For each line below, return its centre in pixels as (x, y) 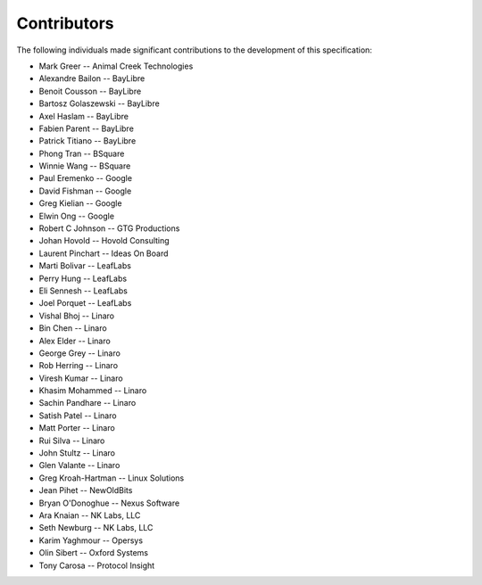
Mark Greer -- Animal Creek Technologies (116, 66)
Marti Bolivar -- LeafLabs (85, 266)
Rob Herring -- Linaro (79, 366)
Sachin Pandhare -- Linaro (87, 403)
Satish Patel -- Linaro (78, 416)
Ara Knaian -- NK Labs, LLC (90, 515)
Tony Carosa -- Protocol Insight (97, 565)
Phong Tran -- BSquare (82, 153)
